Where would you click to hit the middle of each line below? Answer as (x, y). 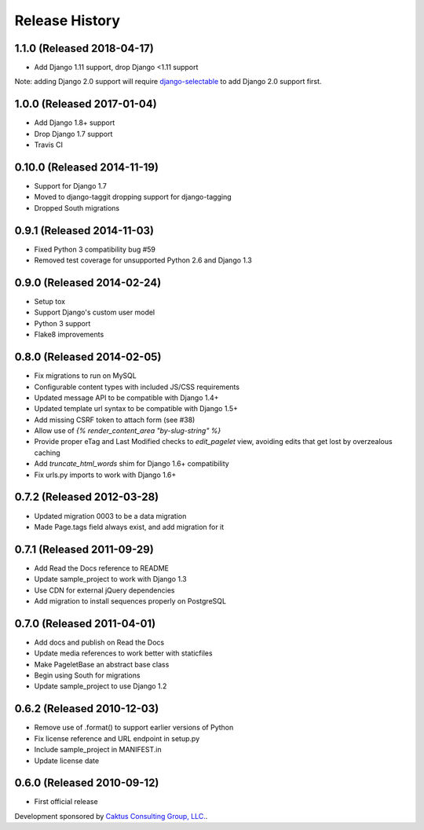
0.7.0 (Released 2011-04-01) (85, 624)
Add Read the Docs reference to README (101, 568)
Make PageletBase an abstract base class (102, 664)
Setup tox (50, 302)
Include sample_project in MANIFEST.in (98, 750)
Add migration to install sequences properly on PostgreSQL (130, 601)
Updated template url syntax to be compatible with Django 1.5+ (136, 409)
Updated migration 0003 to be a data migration (110, 516)
